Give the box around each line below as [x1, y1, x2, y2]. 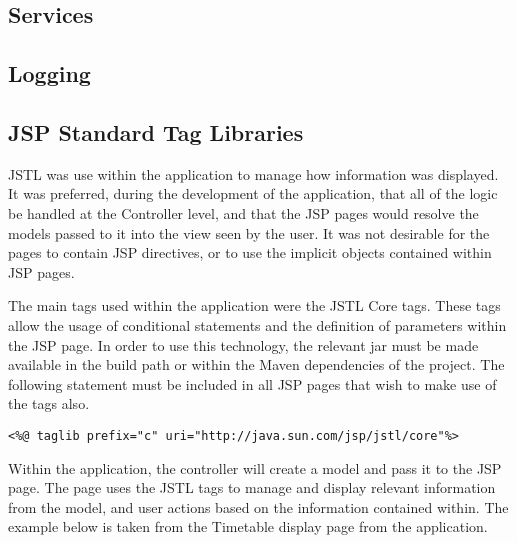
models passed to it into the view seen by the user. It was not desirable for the [8, 222, 490, 243]
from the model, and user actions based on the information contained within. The [8, 496, 509, 517]
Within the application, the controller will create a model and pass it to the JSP [8, 457, 502, 478]
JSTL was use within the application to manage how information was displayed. [8, 163, 499, 184]
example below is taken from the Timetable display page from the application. [8, 516, 488, 537]
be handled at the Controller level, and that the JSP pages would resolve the [8, 202, 479, 223]
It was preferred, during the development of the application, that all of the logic [8, 183, 498, 204]
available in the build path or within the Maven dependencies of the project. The [8, 354, 505, 375]
